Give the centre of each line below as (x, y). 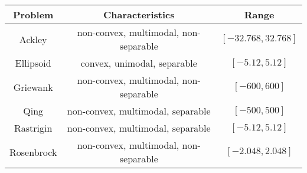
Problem (33, 14)
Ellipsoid (33, 63)
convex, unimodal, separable (139, 63)
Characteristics (139, 14)
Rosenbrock (33, 152)
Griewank (33, 87)
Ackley (33, 39)
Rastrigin (33, 128)
